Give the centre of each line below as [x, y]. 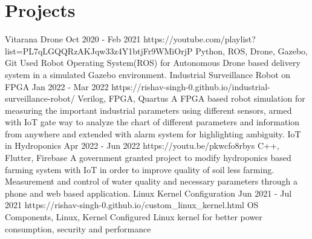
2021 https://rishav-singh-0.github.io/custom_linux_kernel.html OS [132, 205]
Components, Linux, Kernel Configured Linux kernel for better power [134, 217]
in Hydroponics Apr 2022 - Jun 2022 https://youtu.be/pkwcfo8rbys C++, [142, 146]
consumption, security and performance [78, 228]
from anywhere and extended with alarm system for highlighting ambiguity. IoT [153, 133]
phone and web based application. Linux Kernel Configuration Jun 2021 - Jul [148, 193]
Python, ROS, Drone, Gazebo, [252, 51]
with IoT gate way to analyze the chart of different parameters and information [152, 122]
